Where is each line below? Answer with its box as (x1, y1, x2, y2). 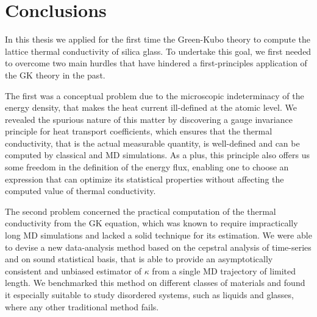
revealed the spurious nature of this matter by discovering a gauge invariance (5, 113, 293, 125)
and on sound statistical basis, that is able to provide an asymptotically (5, 253, 273, 265)
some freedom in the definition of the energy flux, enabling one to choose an (5, 161, 289, 173)
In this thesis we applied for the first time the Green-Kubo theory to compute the (5, 33, 311, 46)
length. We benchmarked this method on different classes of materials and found (5, 276, 305, 289)
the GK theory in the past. (5, 68, 105, 81)
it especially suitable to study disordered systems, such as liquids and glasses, (5, 288, 294, 301)
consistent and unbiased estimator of (5, 264, 141, 277)
